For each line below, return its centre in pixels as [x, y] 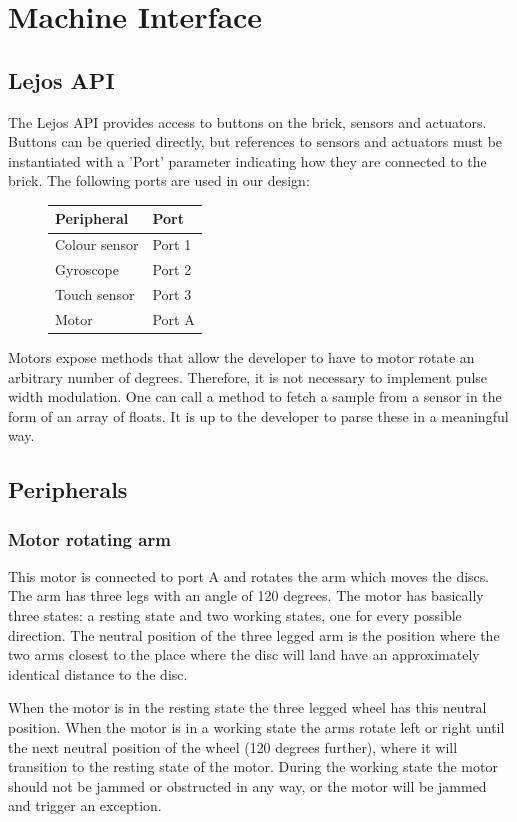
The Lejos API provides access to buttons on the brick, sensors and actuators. [247, 121]
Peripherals [68, 489]
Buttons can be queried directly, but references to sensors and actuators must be [255, 141]
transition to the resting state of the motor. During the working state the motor [253, 766]
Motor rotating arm [89, 538]
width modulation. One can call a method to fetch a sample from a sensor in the [255, 396]
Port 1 [172, 244]
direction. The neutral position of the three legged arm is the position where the [254, 634]
